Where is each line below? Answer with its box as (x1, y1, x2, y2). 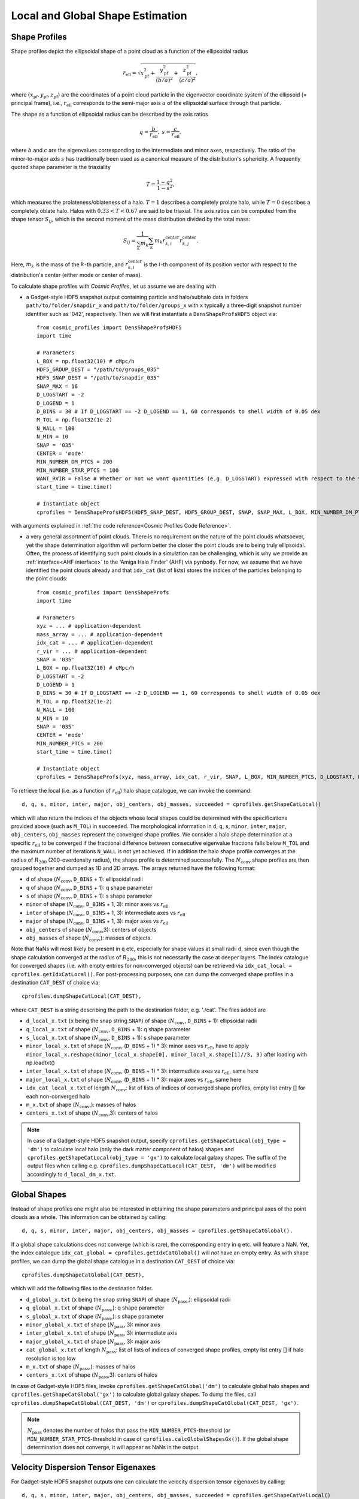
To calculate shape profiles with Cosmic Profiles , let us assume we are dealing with (11, 282, 217, 290)
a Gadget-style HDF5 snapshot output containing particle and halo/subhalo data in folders (26, 293, 248, 300)
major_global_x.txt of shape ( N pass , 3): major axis (26, 1338, 160, 1346)
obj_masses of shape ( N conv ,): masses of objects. (26, 934, 153, 943)
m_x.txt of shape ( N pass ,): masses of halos (26, 1363, 136, 1371)
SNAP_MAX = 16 (36, 383, 78, 390)
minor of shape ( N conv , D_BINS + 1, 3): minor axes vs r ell (26, 901, 169, 910)
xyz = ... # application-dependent (36, 622, 141, 630)
